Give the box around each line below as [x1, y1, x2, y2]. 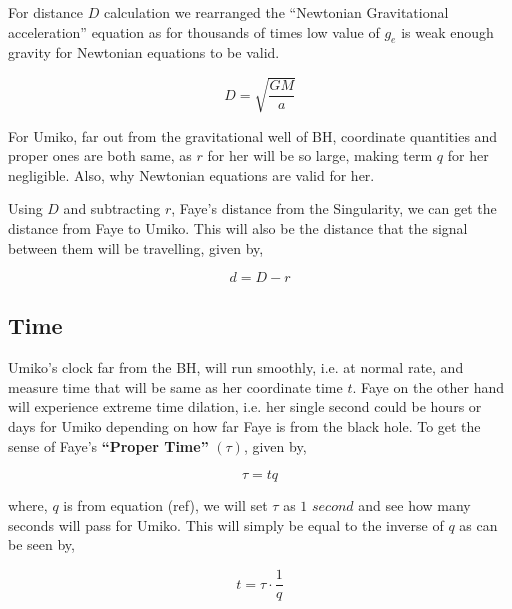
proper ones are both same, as [8, 145, 192, 166]
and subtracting [63, 198, 161, 219]
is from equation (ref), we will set [63, 495, 268, 516]
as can [459, 514, 498, 535]
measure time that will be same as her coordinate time [8, 376, 343, 397]
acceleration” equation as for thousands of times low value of [8, 21, 380, 42]
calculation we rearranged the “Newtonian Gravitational [103, 2, 449, 22]
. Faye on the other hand [352, 376, 504, 397]
